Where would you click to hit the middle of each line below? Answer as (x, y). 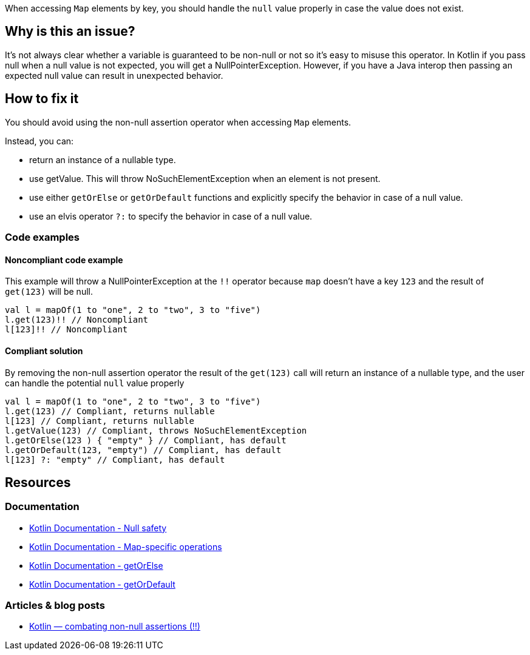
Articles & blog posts (55, 606)
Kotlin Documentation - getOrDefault (102, 584)
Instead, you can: (39, 141)
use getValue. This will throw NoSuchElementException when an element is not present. (205, 178)
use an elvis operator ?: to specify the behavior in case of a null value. (171, 216)
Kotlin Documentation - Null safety (98, 528)
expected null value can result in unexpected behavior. (114, 75)
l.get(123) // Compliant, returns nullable (110, 411)
